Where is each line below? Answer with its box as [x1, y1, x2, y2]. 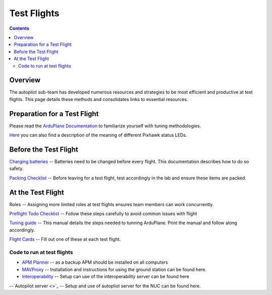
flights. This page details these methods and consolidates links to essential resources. [9, 96, 188, 102]
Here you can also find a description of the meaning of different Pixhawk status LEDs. [9, 132, 187, 138]
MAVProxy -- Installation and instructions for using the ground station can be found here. [22, 266, 207, 272]
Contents [9, 25, 30, 31]
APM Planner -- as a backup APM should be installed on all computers [22, 259, 168, 265]
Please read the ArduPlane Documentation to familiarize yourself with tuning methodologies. [9, 123, 201, 129]
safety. [9, 166, 24, 172]
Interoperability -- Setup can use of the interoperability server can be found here [22, 273, 189, 280]
